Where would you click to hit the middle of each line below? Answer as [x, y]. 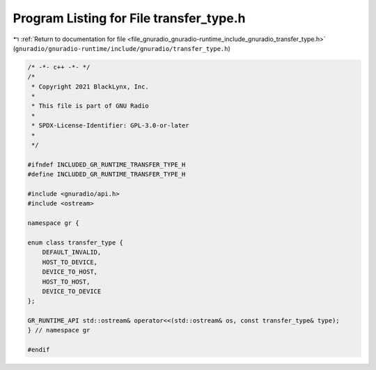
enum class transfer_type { [75, 242]
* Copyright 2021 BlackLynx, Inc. [90, 86]
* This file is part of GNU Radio [90, 106]
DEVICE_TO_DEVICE [72, 291]
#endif [39, 350]
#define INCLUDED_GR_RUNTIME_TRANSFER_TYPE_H [107, 175]
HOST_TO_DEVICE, [70, 262]
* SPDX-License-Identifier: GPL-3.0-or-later [110, 126]
